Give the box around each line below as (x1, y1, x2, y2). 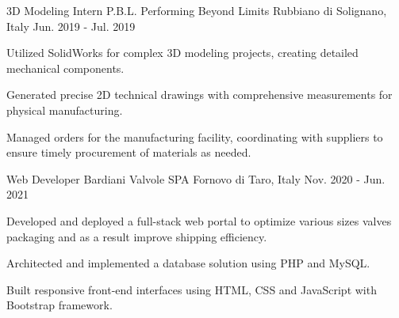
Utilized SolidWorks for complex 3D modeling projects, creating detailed (6, 44, 359, 61)
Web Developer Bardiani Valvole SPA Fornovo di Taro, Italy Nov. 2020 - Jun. (6, 170, 386, 187)
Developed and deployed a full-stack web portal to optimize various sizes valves (6, 212, 392, 229)
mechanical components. (6, 59, 125, 76)
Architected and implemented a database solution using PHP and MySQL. (6, 255, 370, 271)
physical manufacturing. (6, 101, 123, 118)
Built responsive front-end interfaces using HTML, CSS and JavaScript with (6, 281, 377, 297)
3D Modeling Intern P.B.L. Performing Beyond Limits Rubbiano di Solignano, (6, 2, 387, 18)
